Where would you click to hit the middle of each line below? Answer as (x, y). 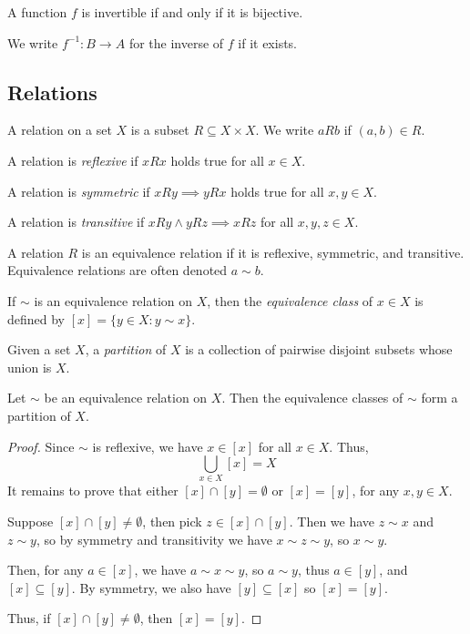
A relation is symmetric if (79, 191)
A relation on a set (60, 130)
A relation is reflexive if (73, 160)
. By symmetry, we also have (151, 587)
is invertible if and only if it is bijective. (192, 12)
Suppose (31, 522)
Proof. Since (41, 446)
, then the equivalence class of (290, 300)
